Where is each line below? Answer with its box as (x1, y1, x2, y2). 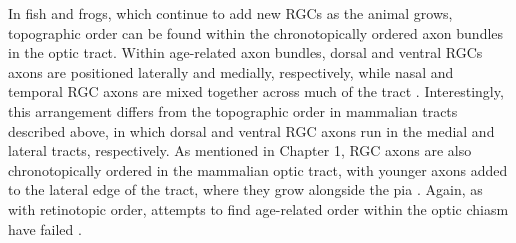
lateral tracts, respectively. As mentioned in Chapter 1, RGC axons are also (8, 140, 472, 161)
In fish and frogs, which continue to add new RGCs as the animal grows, (8, 3, 453, 23)
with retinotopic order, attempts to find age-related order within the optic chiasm (8, 198, 509, 219)
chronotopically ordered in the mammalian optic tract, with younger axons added (8, 159, 508, 180)
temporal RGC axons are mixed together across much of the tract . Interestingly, (8, 81, 504, 102)
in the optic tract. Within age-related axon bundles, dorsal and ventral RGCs (8, 42, 483, 63)
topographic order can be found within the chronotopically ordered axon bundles (8, 22, 504, 43)
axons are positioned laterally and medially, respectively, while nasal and (8, 61, 454, 82)
